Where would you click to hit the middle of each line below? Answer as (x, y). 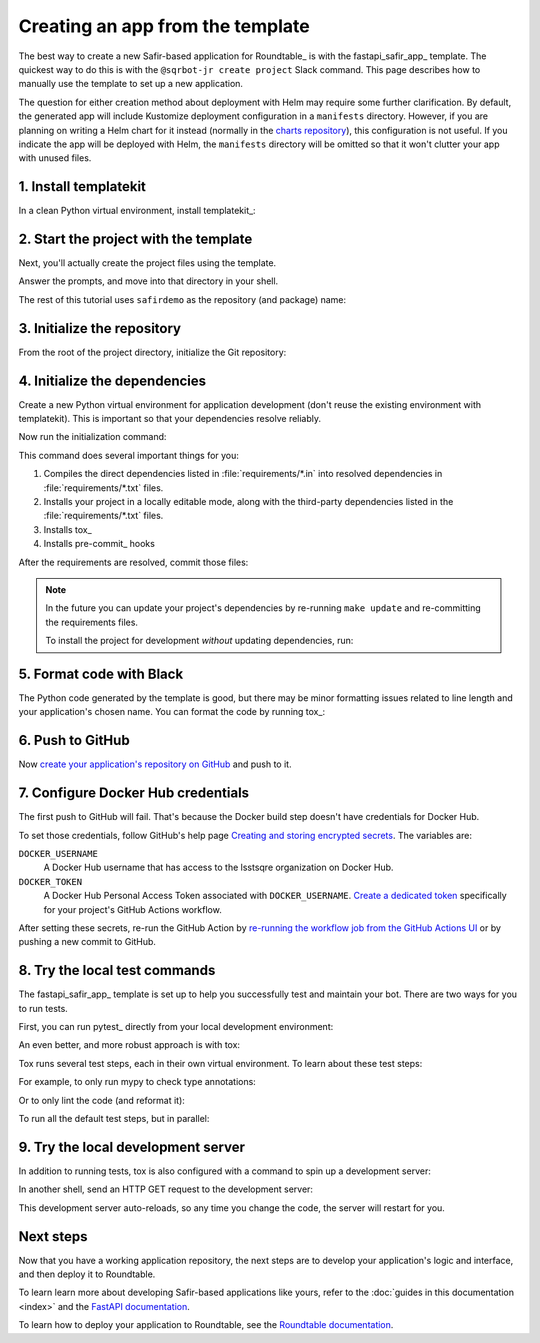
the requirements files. (92, 622)
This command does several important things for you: (129, 455)
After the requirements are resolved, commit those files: (133, 562)
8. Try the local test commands (117, 970)
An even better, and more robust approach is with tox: (129, 1045)
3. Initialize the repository (100, 328)
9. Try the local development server (131, 1146)
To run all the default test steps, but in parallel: (114, 1119)
